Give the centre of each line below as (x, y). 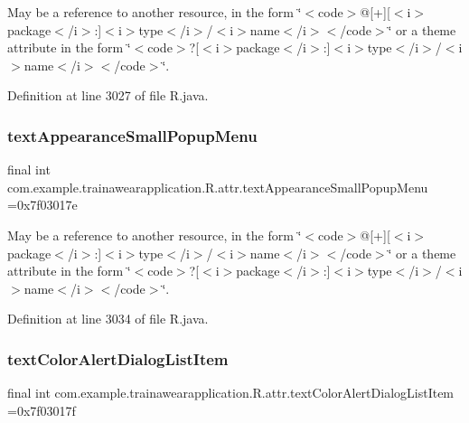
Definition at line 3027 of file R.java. (108, 95)
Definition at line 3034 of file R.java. (108, 319)
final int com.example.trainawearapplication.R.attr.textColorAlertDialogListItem (231, 393)
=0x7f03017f (42, 410)
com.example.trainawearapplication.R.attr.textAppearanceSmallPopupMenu (218, 187)
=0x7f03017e (42, 205)
